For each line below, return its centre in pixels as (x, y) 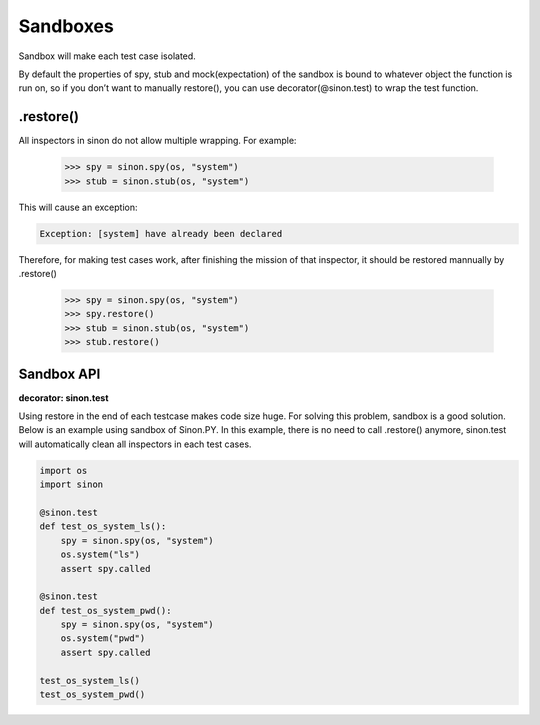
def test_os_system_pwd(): (105, 610)
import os (63, 470)
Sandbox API (59, 373)
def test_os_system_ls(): (103, 526)
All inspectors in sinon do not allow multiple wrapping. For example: (157, 141)
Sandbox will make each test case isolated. (107, 56)
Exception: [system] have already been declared (161, 233)
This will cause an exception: (78, 207)
